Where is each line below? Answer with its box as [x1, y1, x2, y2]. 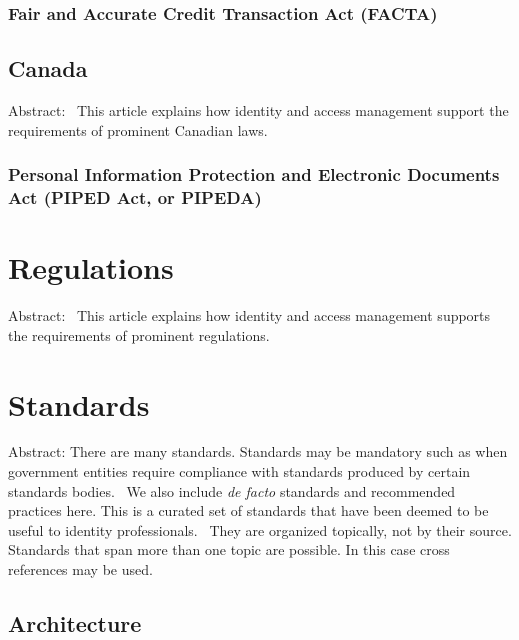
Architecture [8, 607, 142, 638]
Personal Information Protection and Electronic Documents [8, 162, 500, 187]
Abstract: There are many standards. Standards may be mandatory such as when [8, 441, 508, 462]
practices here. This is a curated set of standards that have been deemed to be [8, 500, 489, 521]
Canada [8, 53, 88, 84]
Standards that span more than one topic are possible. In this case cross [8, 539, 450, 560]
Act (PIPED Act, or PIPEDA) [8, 185, 262, 210]
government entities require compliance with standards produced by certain [8, 461, 471, 482]
